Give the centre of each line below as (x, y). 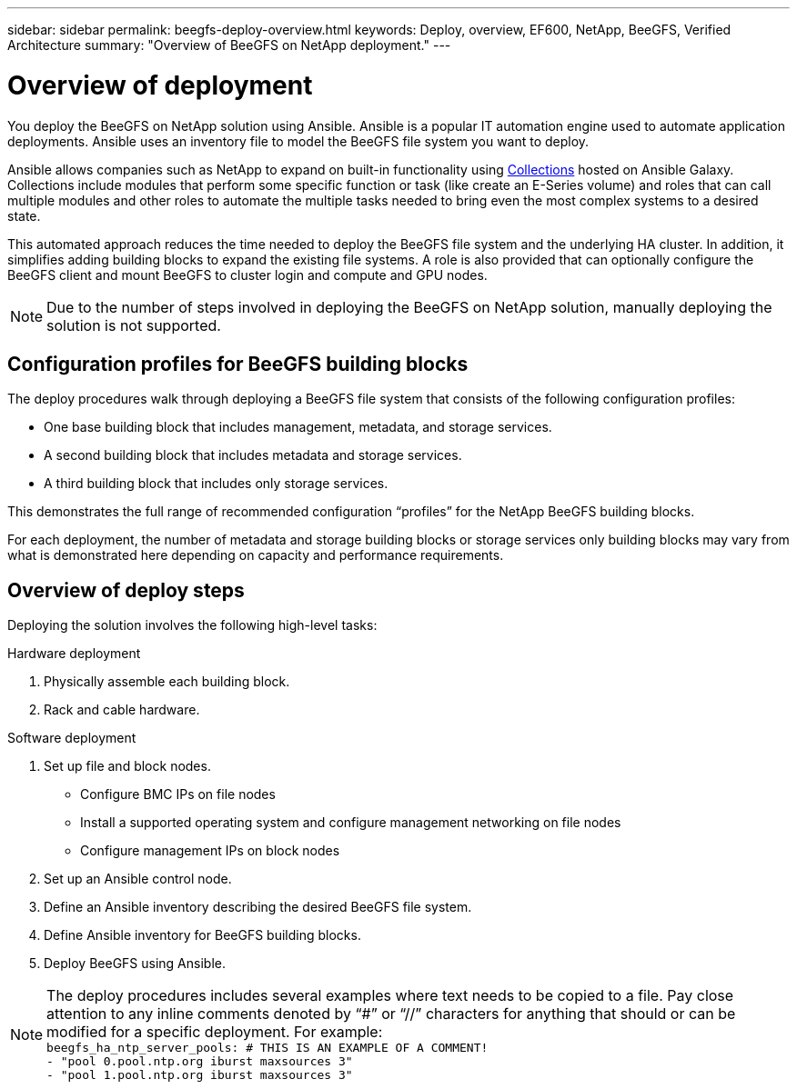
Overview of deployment (160, 85)
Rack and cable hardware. (122, 710)
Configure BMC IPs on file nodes (178, 794)
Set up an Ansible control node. (138, 879)
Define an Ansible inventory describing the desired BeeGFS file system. (258, 907)
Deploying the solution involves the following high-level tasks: (192, 625)
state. (24, 215)
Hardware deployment (74, 654)
